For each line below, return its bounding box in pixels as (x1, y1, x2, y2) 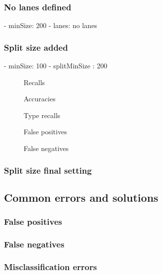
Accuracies (24, 93, 56, 104)
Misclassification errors (4, 260, 97, 273)
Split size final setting (4, 164, 92, 176)
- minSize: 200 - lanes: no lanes (4, 20, 97, 30)
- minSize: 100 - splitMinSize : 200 (4, 61, 107, 71)
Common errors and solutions (4, 189, 159, 205)
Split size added (4, 41, 68, 53)
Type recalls (24, 110, 61, 120)
